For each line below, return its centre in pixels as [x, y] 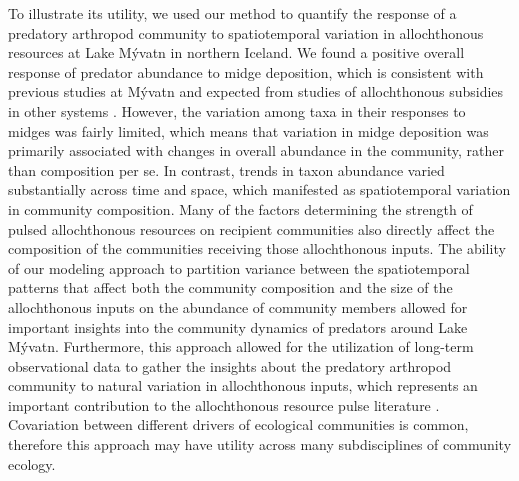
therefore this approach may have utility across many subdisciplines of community [260, 444]
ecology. [32, 463]
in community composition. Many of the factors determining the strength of [240, 208]
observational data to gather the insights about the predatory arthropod [230, 365]
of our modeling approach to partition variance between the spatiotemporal [239, 267]
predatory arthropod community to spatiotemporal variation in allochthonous [246, 32]
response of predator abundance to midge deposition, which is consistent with [246, 71]
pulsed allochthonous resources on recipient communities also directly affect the [251, 228]
